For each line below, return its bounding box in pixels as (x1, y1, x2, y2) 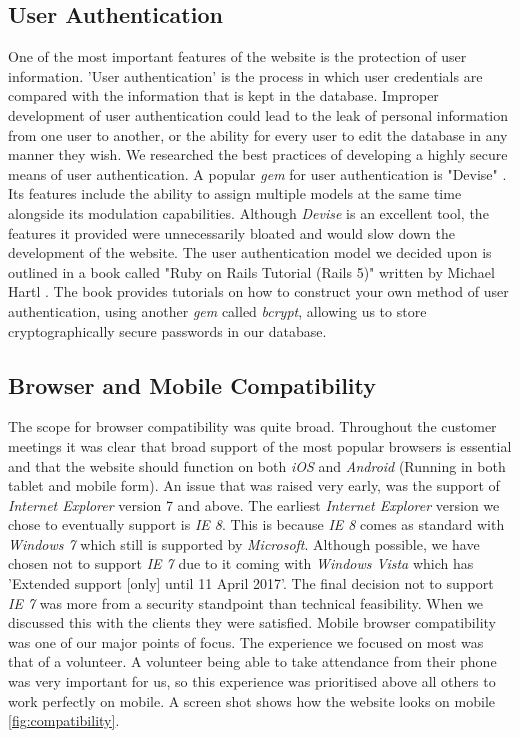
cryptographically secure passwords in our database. (8, 320, 327, 341)
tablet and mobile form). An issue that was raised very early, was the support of (8, 475, 500, 496)
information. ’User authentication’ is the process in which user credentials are (8, 65, 483, 86)
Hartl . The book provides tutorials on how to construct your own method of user (8, 281, 509, 302)
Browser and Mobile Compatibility (8, 369, 377, 400)
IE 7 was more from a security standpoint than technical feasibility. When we (8, 592, 484, 613)
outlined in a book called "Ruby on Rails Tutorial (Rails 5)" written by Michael (8, 261, 495, 282)
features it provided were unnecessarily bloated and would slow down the (8, 222, 455, 243)
